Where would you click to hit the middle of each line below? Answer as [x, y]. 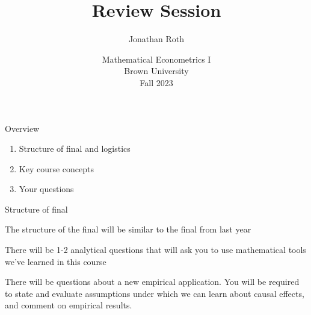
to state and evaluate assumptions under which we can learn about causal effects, [155, 293]
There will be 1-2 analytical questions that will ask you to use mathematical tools [155, 250]
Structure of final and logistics [75, 148]
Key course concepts [57, 168]
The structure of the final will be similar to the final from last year [128, 229]
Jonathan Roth [156, 39]
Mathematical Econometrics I [156, 59]
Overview [22, 128]
